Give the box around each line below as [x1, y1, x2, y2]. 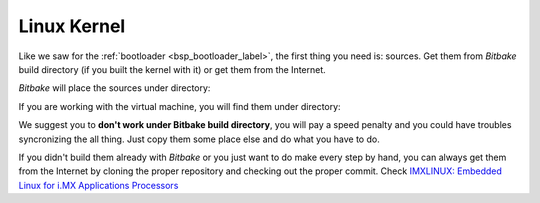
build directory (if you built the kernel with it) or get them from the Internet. [18, 63, 327, 75]
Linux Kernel [18, 15, 126, 37]
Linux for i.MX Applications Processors [18, 179, 179, 191]
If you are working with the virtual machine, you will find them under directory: [18, 100, 341, 112]
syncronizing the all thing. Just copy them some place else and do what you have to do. [18, 133, 380, 145]
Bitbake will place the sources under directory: [18, 82, 211, 94]
